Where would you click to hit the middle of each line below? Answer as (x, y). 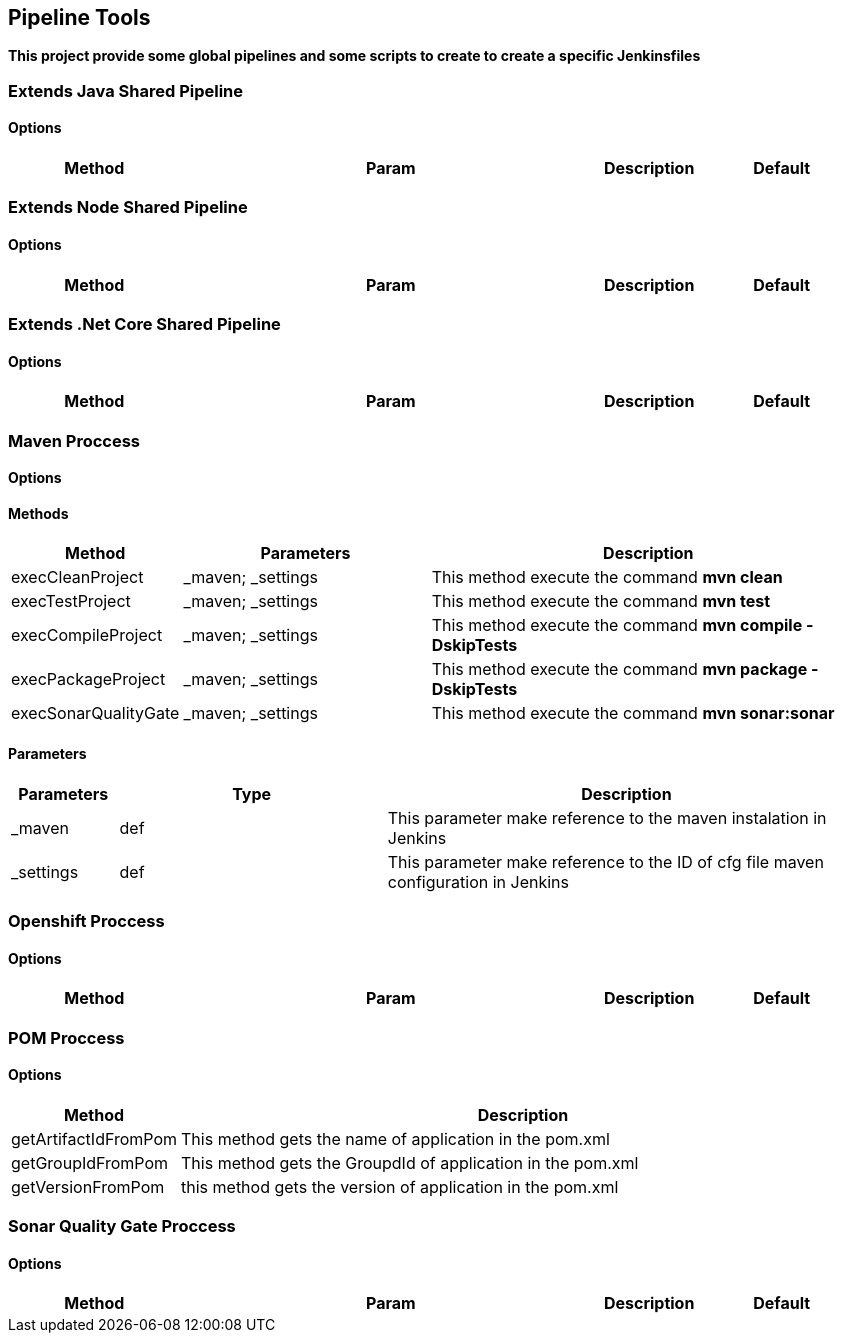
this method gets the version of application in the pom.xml (400, 1186)
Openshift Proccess (86, 921)
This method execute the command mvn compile (617, 625)
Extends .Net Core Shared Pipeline (144, 323)
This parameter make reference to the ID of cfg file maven (605, 861)
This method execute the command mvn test (601, 601)
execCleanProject (77, 577)
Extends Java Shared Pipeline (126, 90)
